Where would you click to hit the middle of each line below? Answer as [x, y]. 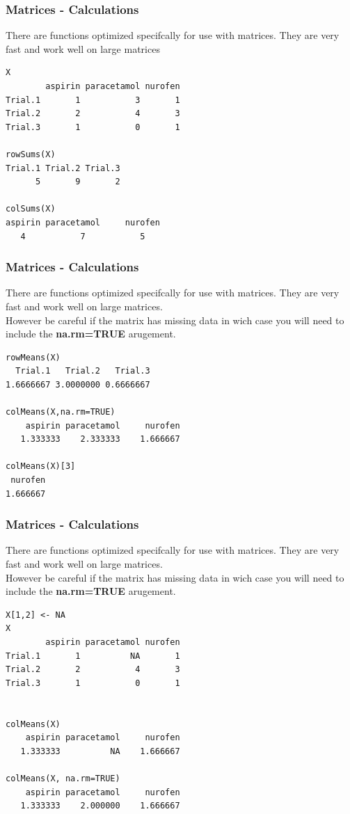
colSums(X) [31, 209]
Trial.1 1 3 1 [93, 100]
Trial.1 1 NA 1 [93, 656]
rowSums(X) [31, 154]
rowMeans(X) [33, 357]
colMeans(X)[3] [41, 466]
